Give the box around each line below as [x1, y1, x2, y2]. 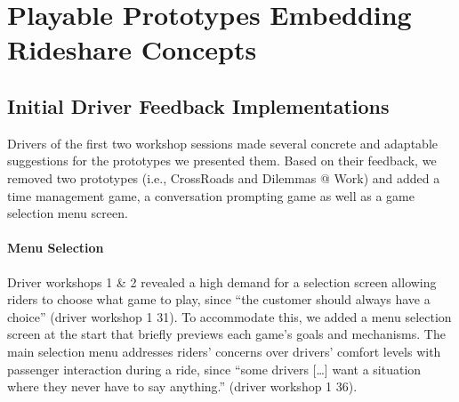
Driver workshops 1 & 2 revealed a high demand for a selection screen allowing [7, 272, 437, 291]
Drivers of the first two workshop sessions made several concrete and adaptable [7, 133, 438, 152]
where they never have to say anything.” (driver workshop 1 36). [7, 377, 358, 396]
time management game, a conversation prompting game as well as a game [7, 186, 415, 205]
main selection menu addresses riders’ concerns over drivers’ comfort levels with [7, 342, 441, 360]
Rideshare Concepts [7, 31, 257, 68]
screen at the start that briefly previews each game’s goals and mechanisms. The [7, 325, 446, 343]
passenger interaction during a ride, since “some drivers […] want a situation [7, 359, 422, 378]
